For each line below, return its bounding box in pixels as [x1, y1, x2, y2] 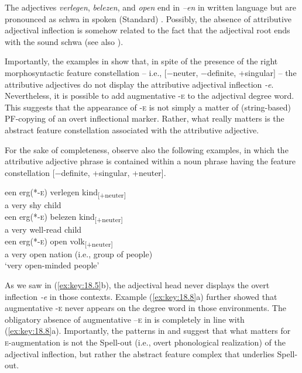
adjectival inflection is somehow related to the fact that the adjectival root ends [5, 24, 290, 36]
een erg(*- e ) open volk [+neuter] [5, 234, 113, 248]
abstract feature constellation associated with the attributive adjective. [5, 123, 259, 136]
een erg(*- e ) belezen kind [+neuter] [5, 210, 123, 224]
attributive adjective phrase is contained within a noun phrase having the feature [5, 155, 296, 167]
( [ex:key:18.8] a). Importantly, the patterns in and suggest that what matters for [5, 324, 291, 337]
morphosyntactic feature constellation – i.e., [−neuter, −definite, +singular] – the [5, 66, 297, 78]
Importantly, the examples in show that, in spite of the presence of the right [5, 55, 278, 67]
